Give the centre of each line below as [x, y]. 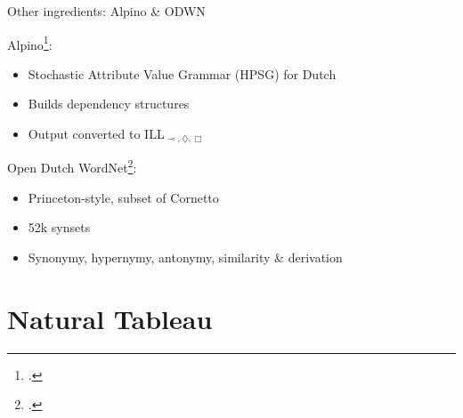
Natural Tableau [110, 318]
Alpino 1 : [30, 43]
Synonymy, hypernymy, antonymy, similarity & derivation [185, 257]
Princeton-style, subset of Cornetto [123, 197]
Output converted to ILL [96, 134]
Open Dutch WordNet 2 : [72, 166]
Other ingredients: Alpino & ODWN [106, 11]
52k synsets [59, 227]
